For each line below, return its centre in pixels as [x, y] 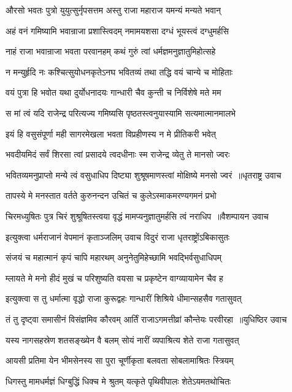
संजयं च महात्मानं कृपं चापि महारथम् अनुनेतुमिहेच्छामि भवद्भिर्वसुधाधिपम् [113, 257]
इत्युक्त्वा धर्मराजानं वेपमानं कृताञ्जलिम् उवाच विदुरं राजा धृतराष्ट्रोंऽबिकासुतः [118, 236]
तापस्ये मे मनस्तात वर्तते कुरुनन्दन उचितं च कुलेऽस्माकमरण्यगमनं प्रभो [111, 195]
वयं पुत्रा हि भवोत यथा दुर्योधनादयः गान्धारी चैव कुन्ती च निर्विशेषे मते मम [113, 92]
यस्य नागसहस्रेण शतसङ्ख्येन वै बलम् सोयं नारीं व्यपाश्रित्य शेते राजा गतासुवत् [122, 340]
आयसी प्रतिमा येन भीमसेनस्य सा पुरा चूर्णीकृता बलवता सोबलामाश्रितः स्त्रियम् [120, 360]
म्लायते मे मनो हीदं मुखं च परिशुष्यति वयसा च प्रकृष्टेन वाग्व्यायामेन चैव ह [114, 278]
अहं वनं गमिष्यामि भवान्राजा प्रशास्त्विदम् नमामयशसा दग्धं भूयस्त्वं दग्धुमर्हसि [117, 30]
